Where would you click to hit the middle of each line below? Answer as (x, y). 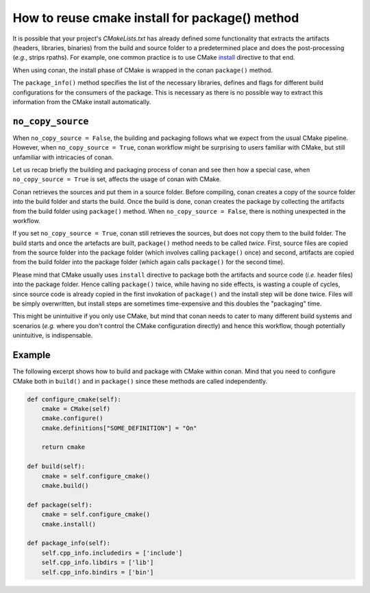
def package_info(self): (69, 543)
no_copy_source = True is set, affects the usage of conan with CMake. (117, 179)
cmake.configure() (72, 418)
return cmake (63, 447)
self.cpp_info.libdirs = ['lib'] (98, 562)
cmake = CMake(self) (76, 409)
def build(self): (56, 466)
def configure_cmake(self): (74, 399)
